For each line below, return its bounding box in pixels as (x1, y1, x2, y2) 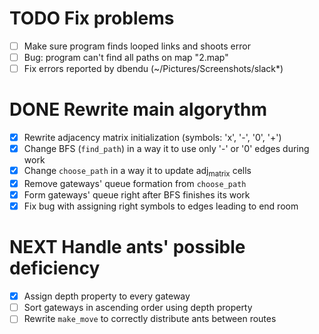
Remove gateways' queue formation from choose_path (23, 177, 247, 189)
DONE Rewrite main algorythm (9, 98, 267, 121)
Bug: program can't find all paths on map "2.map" (23, 52, 229, 63)
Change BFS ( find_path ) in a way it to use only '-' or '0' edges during (23, 143, 310, 155)
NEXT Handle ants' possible (9, 236, 246, 259)
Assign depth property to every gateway (23, 290, 191, 302)
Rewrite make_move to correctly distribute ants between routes (23, 313, 277, 325)
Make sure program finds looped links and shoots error (23, 40, 251, 52)
